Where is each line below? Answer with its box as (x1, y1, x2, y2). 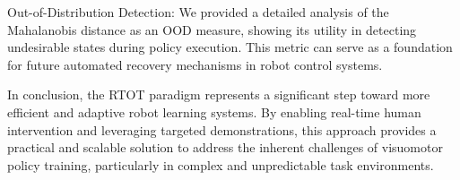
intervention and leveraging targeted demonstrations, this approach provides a (7, 120, 437, 139)
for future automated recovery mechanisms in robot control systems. (7, 55, 383, 73)
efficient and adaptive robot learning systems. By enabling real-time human (7, 102, 421, 121)
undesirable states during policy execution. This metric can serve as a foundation (7, 38, 453, 56)
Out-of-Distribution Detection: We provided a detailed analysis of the (7, 3, 389, 21)
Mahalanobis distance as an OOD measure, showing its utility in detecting (7, 20, 417, 39)
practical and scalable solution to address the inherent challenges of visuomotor (7, 138, 443, 157)
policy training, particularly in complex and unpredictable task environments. (7, 155, 434, 174)
